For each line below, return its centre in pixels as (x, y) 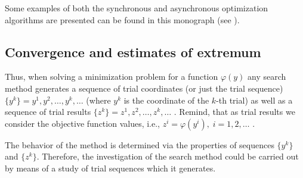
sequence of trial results (48, 112)
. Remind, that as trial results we (234, 112)
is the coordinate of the (166, 100)
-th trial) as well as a (254, 100)
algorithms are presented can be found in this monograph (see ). (122, 19)
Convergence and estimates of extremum (133, 51)
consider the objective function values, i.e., (82, 123)
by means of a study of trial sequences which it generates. (110, 168)
